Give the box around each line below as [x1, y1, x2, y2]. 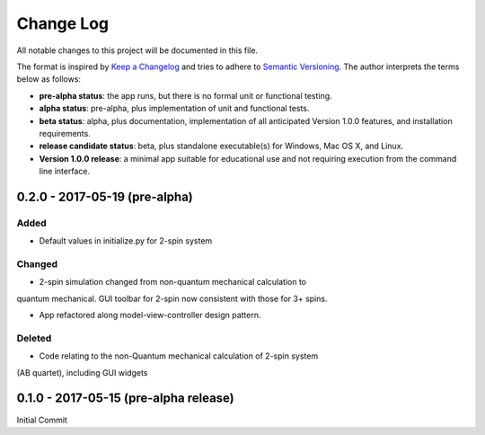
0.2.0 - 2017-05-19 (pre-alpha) [16, 189, 193, 204]
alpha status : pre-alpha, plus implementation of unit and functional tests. [39, 103, 310, 114]
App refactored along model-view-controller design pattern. [39, 310, 261, 321]
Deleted [16, 332, 52, 344]
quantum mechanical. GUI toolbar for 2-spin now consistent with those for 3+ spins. [16, 293, 328, 304]
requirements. [39, 128, 92, 138]
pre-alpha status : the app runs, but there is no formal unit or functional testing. [39, 90, 332, 101]
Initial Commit [16, 414, 67, 425]
